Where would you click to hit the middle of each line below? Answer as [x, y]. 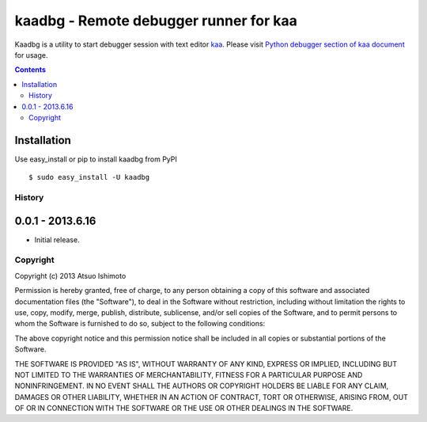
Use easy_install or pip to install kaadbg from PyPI [96, 159]
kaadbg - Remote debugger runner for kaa [156, 21]
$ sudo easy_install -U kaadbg [89, 177]
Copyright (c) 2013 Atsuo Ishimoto [70, 276]
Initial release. [57, 240]
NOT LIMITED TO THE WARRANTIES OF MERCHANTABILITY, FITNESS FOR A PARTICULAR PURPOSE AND [189, 374]
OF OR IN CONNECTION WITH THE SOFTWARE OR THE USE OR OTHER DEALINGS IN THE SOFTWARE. [184, 409]
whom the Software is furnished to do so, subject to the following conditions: [140, 324]
